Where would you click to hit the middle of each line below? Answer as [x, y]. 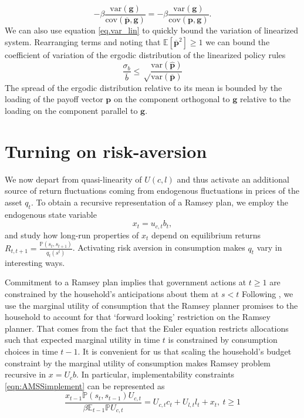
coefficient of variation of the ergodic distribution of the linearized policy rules [145, 54]
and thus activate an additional [233, 179]
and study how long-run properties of [72, 235]
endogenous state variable [51, 214]
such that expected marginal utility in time [82, 340]
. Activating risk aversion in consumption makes [159, 247]
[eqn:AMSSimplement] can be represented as [85, 385]
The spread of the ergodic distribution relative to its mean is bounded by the [143, 87]
